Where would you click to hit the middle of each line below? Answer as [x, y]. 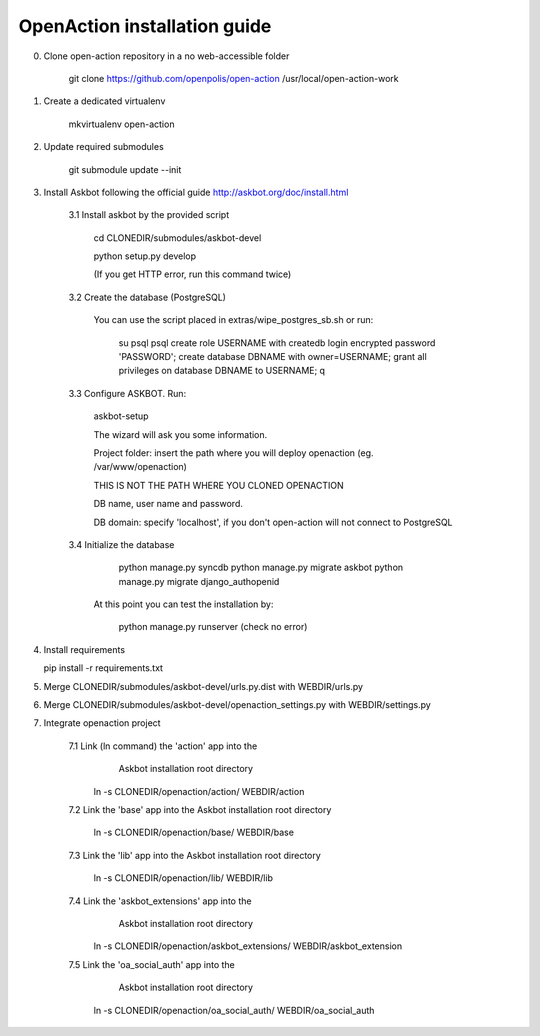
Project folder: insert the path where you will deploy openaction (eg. [233, 452]
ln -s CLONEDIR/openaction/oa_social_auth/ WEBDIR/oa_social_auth [234, 1010]
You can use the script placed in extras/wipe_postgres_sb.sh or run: [233, 320]
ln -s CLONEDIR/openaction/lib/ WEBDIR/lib [183, 878]
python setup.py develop [145, 256]
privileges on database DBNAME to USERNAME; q [221, 371]
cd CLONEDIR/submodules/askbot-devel [177, 237]
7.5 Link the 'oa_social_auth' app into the [151, 964]
